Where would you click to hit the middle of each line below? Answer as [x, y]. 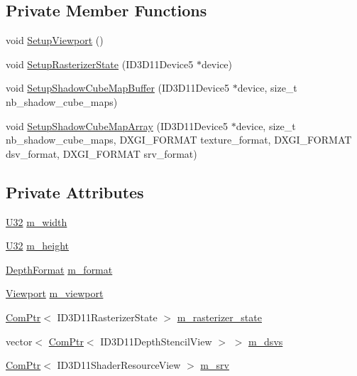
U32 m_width [37, 221]
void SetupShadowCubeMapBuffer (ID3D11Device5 [118, 88]
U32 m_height [38, 246]
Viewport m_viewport [55, 293]
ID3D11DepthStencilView [156, 341]
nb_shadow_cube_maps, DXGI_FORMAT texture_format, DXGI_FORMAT [179, 140]
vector [19, 341]
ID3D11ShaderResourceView [119, 365]
